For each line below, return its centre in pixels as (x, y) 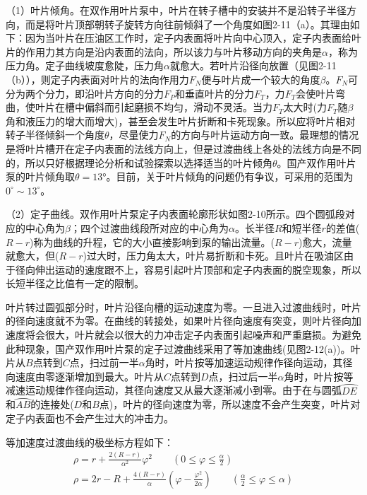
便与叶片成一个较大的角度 (261, 79)
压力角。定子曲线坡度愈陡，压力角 (85, 65)
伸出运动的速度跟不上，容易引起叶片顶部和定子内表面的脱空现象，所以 (198, 269)
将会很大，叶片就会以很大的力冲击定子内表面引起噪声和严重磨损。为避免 (193, 335)
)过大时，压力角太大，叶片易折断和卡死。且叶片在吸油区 (213, 256)
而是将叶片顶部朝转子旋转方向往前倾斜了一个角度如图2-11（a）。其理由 (187, 24)
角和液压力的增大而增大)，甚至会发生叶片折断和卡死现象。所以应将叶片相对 (181, 121)
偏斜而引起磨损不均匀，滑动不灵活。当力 (178, 107)
